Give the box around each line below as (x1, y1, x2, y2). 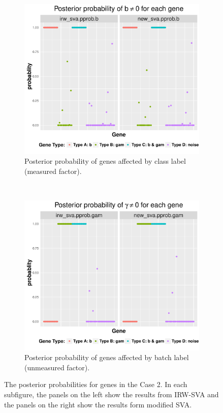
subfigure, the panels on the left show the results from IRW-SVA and (4, 389, 219, 399)
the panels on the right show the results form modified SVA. (4, 399, 192, 409)
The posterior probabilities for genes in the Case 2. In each (4, 379, 187, 390)
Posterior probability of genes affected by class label (24, 156, 186, 166)
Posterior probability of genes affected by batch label (24, 352, 189, 363)
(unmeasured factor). (24, 362, 90, 372)
